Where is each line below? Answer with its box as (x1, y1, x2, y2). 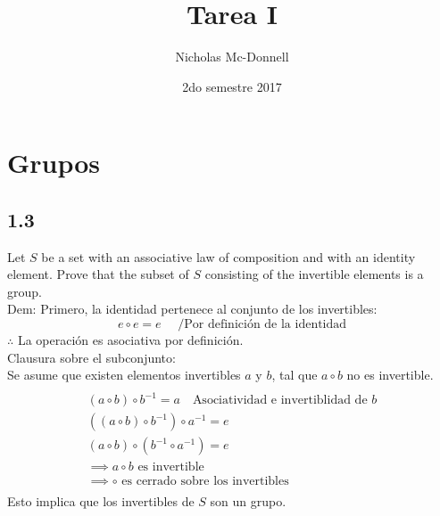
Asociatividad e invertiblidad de (192, 394, 368, 407)
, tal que (271, 365, 318, 384)
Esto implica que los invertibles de (7, 491, 195, 510)
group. (7, 282, 42, 300)
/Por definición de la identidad (178, 318, 347, 332)
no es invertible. (346, 365, 434, 384)
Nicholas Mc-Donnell (175, 47, 289, 66)
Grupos (7, 144, 101, 181)
